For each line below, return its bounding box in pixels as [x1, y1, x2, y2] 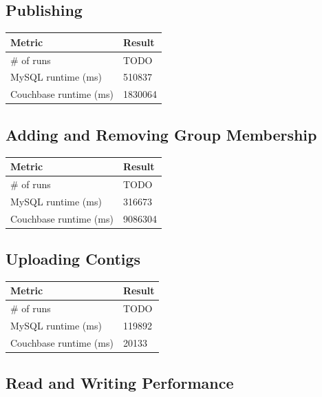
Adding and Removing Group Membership [6, 123, 317, 145]
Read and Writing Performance [6, 372, 234, 394]
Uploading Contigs [6, 248, 141, 269]
